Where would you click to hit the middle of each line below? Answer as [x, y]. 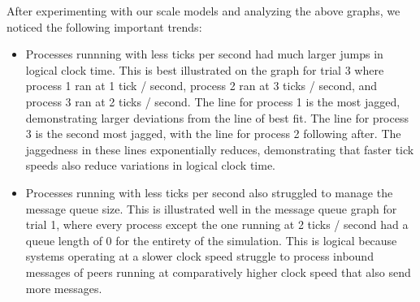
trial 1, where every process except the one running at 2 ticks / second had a [217, 224]
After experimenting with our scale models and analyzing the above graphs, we [204, 11]
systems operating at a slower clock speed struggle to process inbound [199, 256]
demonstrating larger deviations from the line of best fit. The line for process [217, 117]
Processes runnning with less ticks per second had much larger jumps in [204, 54]
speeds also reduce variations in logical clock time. [150, 165]
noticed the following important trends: [104, 26]
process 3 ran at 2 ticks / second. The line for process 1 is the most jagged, [213, 101]
